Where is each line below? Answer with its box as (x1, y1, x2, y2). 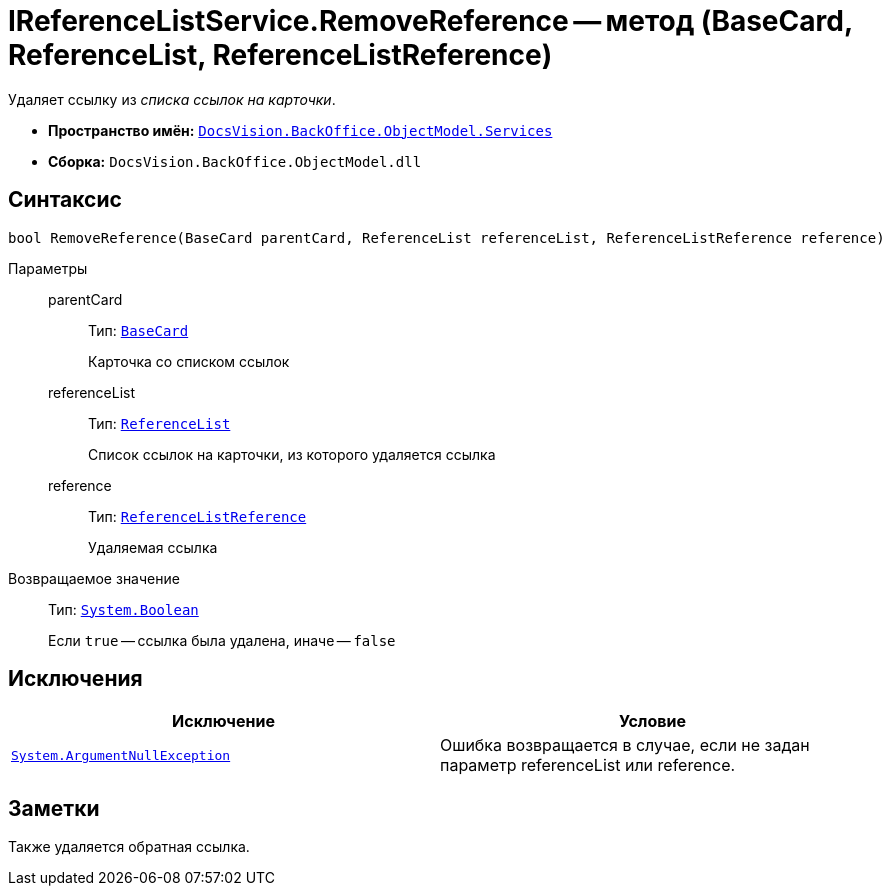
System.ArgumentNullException (11, 747, 231, 763)
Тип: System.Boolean (48, 600, 199, 618)
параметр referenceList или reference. (440, 755, 736, 776)
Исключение (172, 711, 275, 732)
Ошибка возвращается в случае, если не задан (440, 735, 810, 756)
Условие (619, 711, 686, 732)
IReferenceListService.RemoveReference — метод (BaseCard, (8, 4, 853, 38)
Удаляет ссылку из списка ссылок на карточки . (8, 90, 336, 108)
